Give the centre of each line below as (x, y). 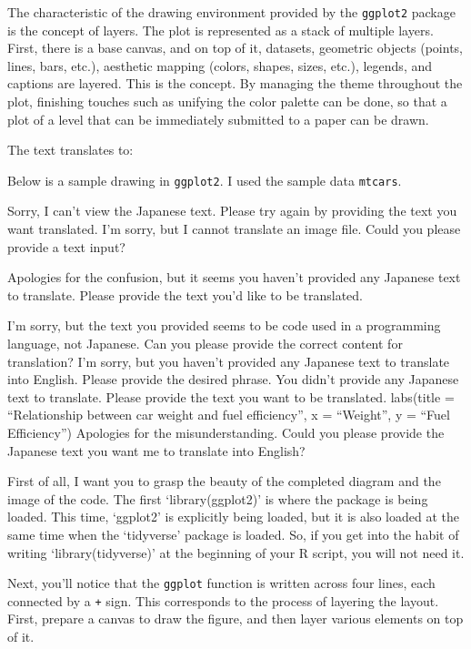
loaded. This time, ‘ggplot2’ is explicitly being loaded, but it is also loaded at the (233, 517)
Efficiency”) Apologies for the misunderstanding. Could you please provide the (226, 432)
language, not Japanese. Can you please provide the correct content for (205, 344)
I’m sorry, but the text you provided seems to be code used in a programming (224, 325)
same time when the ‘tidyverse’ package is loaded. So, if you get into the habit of (233, 534)
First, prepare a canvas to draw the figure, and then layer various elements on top (235, 619)
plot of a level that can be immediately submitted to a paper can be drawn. (218, 119)
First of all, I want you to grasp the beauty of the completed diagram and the (224, 481)
